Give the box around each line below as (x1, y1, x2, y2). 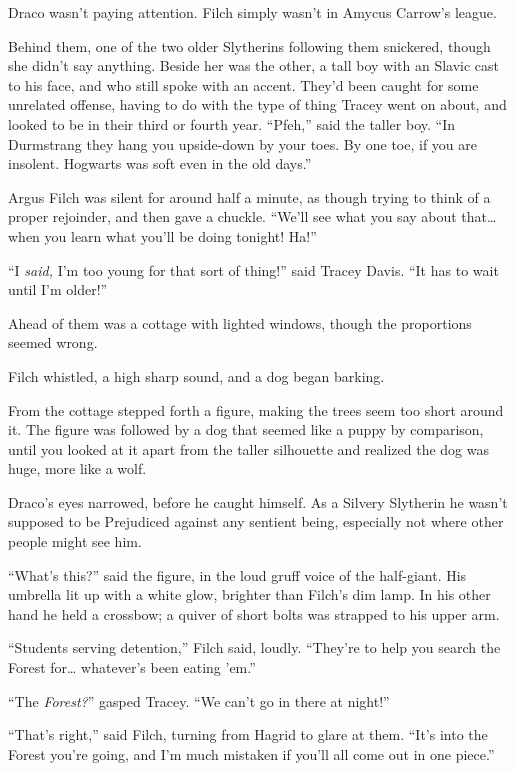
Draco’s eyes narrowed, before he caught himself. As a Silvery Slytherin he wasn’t (8, 491, 508, 512)
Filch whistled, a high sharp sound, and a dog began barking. (8, 365, 385, 386)
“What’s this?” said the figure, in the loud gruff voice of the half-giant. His (8, 564, 467, 585)
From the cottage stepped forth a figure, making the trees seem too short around (8, 399, 504, 420)
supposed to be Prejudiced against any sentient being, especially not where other (8, 511, 504, 532)
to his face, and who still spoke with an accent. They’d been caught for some (8, 74, 479, 95)
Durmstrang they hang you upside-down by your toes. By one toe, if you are (8, 133, 478, 154)
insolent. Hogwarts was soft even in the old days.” (8, 153, 312, 174)
